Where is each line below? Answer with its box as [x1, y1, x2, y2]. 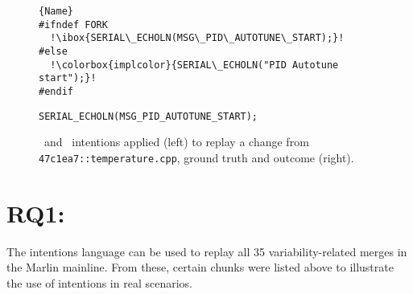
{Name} [39, 6, 73, 17]
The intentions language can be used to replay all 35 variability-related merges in [6, 243, 407, 259]
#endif [39, 85, 73, 97]
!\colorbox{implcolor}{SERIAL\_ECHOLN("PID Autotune [50, 59, 339, 71]
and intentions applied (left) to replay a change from [43, 133, 309, 150]
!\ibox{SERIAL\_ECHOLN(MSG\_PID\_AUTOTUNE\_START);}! [50, 32, 345, 44]
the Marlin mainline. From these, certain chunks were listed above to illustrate [6, 259, 394, 276]
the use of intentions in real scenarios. [6, 274, 192, 291]
